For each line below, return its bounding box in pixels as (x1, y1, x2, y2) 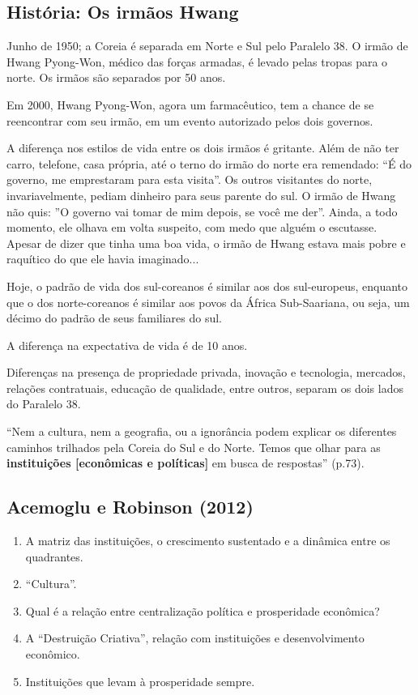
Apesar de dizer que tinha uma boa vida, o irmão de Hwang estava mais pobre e (6, 234, 406, 251)
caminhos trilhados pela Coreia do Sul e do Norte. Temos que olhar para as (6, 438, 381, 455)
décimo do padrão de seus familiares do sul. (6, 309, 222, 326)
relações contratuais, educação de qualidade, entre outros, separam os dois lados (6, 379, 403, 396)
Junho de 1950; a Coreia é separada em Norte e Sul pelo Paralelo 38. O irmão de (6, 37, 408, 54)
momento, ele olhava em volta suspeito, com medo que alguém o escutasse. (6, 219, 377, 236)
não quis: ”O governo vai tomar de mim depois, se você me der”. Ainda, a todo (6, 203, 398, 220)
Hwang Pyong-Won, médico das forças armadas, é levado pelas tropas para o (6, 53, 388, 70)
